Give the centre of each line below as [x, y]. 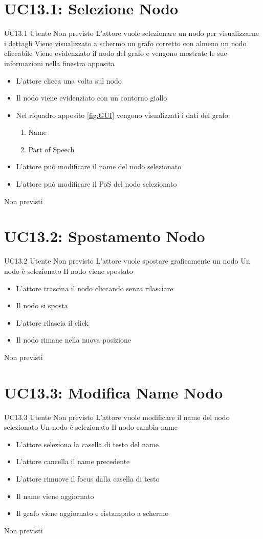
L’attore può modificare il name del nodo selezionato [99, 166]
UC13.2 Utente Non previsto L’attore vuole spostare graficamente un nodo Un [127, 261]
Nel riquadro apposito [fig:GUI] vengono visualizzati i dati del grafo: [123, 115]
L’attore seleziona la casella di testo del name [87, 444]
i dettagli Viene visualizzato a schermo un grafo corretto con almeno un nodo [125, 43]
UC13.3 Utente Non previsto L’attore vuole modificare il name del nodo [117, 417]
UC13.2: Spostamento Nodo [105, 236]
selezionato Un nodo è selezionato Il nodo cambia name [91, 427]
